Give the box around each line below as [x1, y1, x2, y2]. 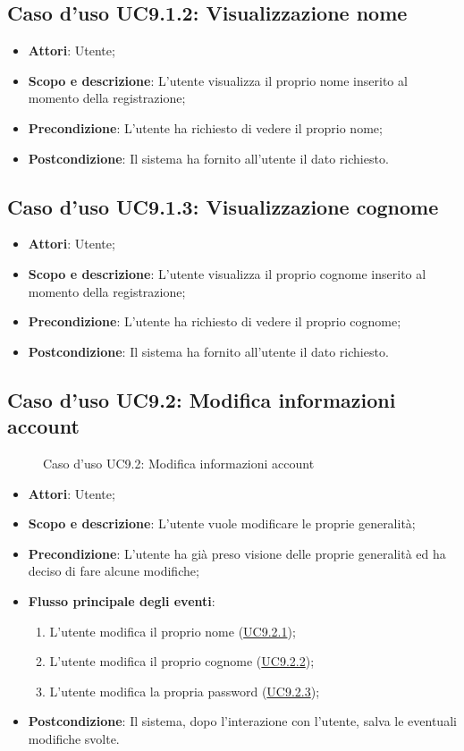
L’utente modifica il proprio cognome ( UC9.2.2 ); [49, 652, 315, 671]
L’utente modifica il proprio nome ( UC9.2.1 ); [49, 621, 296, 640]
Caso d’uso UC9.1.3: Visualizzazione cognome [7, 192, 439, 220]
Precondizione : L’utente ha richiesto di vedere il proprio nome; [28, 118, 383, 137]
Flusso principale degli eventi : [28, 591, 215, 610]
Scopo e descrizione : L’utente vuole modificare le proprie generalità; [28, 514, 416, 533]
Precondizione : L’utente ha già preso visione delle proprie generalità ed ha [28, 544, 446, 562]
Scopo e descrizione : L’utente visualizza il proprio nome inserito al [28, 71, 408, 89]
